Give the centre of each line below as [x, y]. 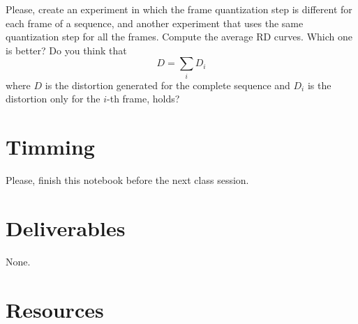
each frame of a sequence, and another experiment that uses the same [155, 23]
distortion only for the [53, 99]
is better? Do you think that [66, 50]
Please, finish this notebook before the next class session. [127, 180]
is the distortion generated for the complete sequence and [167, 85]
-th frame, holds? [143, 99]
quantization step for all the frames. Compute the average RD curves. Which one [179, 37]
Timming [50, 147]
